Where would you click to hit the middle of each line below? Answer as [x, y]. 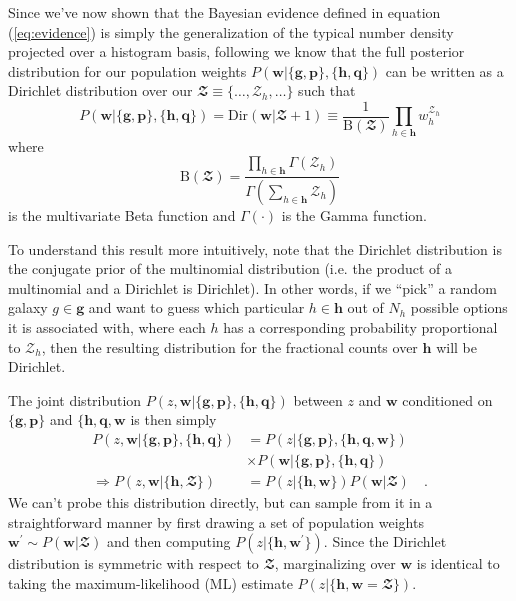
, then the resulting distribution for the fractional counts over [229, 346]
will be [456, 346]
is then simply [173, 419]
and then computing [168, 541]
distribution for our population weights [127, 70]
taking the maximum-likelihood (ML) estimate [150, 582]
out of [365, 307]
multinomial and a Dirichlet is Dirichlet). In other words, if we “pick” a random [252, 287]
